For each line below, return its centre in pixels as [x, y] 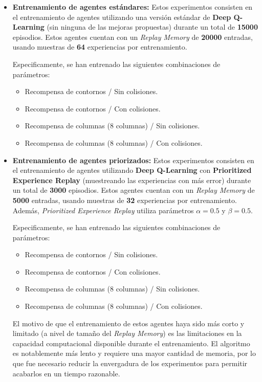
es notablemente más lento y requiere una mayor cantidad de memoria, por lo [134, 353]
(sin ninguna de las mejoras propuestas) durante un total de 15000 [152, 27]
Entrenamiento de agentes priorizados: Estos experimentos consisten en [133, 160]
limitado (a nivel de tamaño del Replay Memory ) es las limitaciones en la [127, 333]
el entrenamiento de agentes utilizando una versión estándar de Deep [122, 17]
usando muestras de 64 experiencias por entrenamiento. [100, 47]
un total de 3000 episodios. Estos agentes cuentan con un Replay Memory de [134, 190]
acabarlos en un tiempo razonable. [66, 373]
